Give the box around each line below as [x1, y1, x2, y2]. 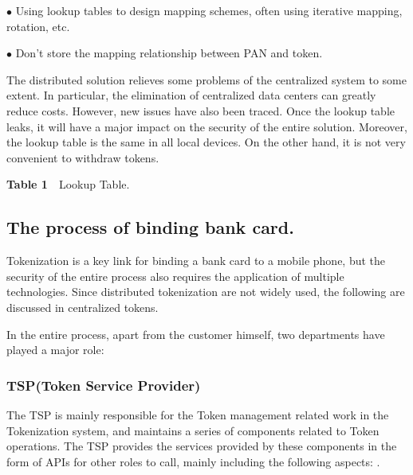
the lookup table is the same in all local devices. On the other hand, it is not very [6, 134, 406, 150]
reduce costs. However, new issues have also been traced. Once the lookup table [6, 102, 395, 119]
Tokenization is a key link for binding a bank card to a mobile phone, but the [6, 252, 386, 269]
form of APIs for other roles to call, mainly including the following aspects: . [6, 453, 380, 469]
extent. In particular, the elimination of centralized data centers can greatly [6, 87, 376, 103]
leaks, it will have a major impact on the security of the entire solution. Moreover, [6, 118, 407, 134]
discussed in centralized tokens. [6, 298, 159, 315]
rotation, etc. [6, 18, 70, 34]
